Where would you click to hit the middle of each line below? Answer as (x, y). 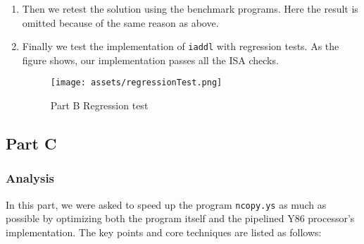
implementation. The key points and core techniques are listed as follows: (164, 232)
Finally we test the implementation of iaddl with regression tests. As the (181, 46)
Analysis (30, 178)
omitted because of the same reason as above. (120, 22)
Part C (31, 144)
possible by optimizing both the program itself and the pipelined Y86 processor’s (180, 218)
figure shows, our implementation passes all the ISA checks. (150, 60)
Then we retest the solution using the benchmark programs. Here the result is (190, 8)
